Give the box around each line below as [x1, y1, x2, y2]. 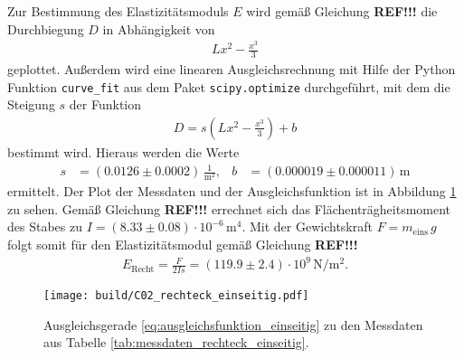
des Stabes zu [7, 217, 82, 236]
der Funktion [69, 95, 142, 114]
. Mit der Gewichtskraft [241, 217, 373, 236]
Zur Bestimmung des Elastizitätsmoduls [7, 2, 229, 20]
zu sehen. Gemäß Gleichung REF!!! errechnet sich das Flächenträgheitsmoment [7, 199, 451, 218]
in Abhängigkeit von [102, 19, 215, 38]
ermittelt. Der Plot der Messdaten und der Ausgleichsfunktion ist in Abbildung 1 [7, 182, 457, 201]
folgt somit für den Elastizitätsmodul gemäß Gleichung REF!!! [7, 235, 358, 254]
